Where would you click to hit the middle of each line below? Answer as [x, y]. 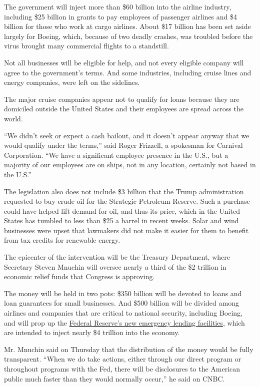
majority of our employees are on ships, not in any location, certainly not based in [130, 165]
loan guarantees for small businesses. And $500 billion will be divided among [121, 303]
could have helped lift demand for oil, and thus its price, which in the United [122, 210]
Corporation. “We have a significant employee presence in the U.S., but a [116, 155]
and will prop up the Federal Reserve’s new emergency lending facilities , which [124, 322]
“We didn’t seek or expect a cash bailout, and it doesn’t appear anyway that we [127, 135]
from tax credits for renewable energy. [62, 240]
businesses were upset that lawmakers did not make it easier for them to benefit [126, 230]
